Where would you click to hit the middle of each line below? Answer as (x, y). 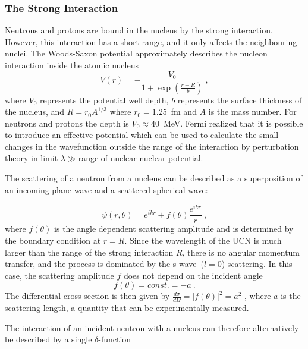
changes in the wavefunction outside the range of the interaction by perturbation (152, 146)
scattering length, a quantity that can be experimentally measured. (127, 308)
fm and (184, 111)
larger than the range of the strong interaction (89, 252)
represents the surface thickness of (240, 100)
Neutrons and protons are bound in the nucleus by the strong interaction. (139, 30)
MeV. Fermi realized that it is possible (233, 123)
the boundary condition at (53, 240)
